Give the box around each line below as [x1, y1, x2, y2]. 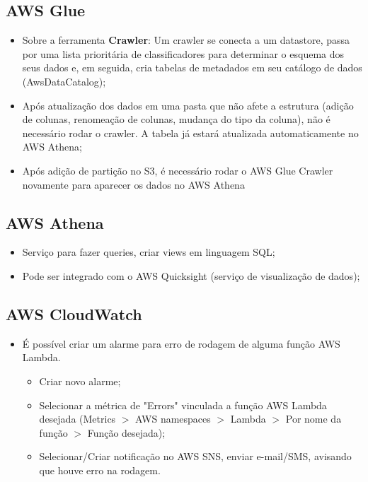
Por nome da [285, 411, 342, 426]
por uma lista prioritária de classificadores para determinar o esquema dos [22, 46, 345, 61]
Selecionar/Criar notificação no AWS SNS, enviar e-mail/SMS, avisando [39, 449, 352, 464]
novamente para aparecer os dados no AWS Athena [22, 177, 245, 192]
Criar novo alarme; [39, 373, 121, 388]
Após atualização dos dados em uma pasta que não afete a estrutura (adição [22, 98, 354, 112]
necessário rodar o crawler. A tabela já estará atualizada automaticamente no [22, 125, 359, 140]
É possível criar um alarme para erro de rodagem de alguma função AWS [22, 336, 340, 351]
